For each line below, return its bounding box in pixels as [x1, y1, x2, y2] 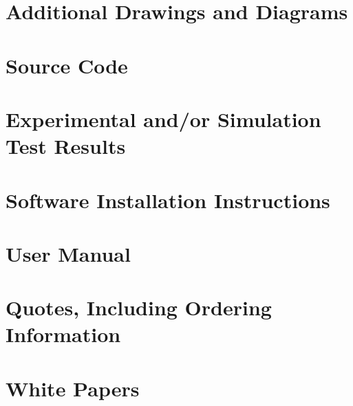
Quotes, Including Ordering [6, 293, 272, 322]
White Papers [6, 374, 140, 402]
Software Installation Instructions [6, 185, 330, 214]
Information [6, 320, 121, 348]
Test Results [6, 132, 126, 160]
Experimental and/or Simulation [6, 104, 321, 133]
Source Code [6, 51, 128, 79]
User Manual [6, 239, 131, 267]
